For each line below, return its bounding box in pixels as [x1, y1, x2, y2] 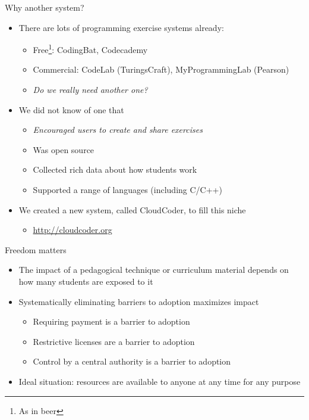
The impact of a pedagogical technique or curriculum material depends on [18, 263, 289, 276]
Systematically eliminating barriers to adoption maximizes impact [18, 295, 259, 307]
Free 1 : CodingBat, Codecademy [33, 42, 148, 55]
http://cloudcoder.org [33, 223, 112, 236]
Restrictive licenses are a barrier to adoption [33, 335, 195, 347]
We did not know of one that [18, 103, 124, 116]
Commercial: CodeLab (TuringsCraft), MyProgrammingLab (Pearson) [33, 63, 289, 76]
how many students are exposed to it [18, 275, 153, 287]
